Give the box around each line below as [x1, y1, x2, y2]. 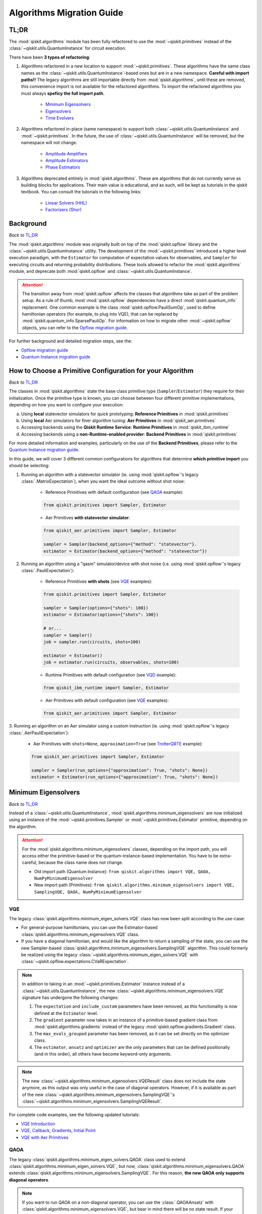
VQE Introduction [21, 1121, 55, 1127]
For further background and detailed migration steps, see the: [9, 338, 132, 344]
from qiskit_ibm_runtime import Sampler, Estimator [43, 685, 169, 691]
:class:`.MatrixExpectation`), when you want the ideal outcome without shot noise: [21, 478, 185, 484]
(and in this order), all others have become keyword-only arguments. [34, 1051, 172, 1057]
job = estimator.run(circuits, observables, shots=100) [43, 659, 180, 665]
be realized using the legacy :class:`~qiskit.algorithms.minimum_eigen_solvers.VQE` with [21, 952, 198, 958]
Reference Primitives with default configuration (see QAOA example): [45, 489, 184, 495]
